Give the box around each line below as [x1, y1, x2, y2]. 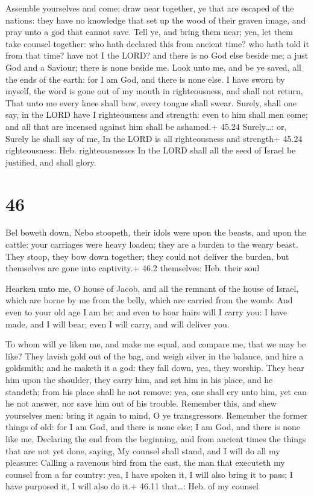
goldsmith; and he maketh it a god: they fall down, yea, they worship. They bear [5, 361, 304, 374]
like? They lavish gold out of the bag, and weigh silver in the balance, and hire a [5, 349, 304, 362]
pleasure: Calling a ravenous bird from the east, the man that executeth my [5, 456, 285, 469]
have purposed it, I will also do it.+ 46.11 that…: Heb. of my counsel [5, 480, 259, 492]
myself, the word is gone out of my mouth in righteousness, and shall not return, [5, 85, 303, 97]
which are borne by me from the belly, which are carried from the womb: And [5, 294, 293, 306]
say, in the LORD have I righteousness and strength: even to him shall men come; [5, 108, 308, 121]
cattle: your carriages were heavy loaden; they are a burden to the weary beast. [5, 238, 298, 251]
